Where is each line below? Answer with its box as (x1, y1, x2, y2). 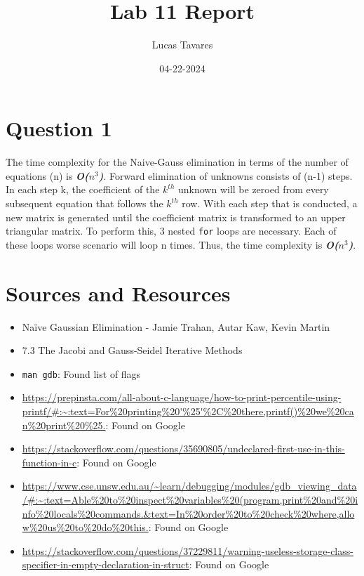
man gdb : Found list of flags (22, 366, 141, 381)
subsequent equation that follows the (6, 196, 163, 211)
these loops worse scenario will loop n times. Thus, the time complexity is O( (6, 237, 339, 251)
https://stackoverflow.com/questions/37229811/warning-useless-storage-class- (22, 543, 353, 558)
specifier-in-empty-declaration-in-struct (22, 557, 189, 572)
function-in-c (22, 454, 77, 469)
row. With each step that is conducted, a (182, 196, 358, 211)
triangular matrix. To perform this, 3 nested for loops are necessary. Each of (6, 223, 337, 238)
